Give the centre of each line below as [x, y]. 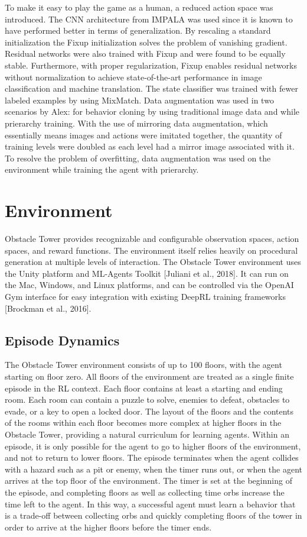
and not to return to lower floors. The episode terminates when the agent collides [152, 457]
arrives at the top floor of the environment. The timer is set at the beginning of [148, 481]
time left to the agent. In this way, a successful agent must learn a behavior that [150, 504]
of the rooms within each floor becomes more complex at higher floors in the [143, 423]
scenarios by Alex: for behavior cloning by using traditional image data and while [152, 111]
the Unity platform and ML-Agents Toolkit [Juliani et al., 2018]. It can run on [147, 273]
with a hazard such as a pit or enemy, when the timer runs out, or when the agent [154, 469]
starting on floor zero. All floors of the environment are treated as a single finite [149, 376]
